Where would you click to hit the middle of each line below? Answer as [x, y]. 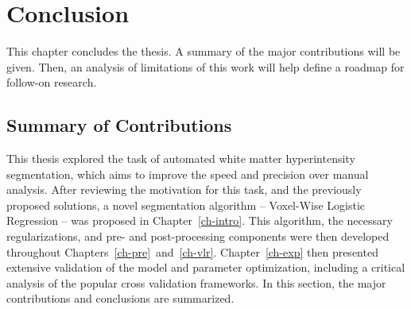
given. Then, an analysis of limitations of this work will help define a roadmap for [205, 66]
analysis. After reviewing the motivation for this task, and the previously [184, 189]
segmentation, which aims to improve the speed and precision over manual [188, 174]
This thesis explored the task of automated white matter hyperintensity [181, 158]
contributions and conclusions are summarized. [120, 298]
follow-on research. [52, 82]
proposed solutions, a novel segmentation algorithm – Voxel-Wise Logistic [186, 205]
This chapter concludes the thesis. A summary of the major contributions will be [204, 51]
